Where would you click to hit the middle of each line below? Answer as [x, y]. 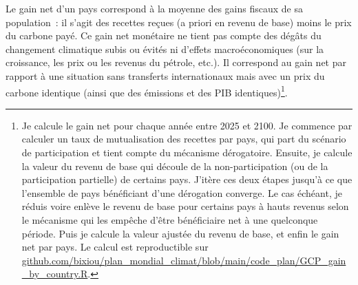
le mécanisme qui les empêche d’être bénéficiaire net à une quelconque [170, 219]
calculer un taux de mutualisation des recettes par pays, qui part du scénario [184, 139]
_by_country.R [55, 274]
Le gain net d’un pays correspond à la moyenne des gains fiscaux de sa [154, 8]
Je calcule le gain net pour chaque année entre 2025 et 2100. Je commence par [187, 125]
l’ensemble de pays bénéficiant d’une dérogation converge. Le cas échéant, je [182, 192]
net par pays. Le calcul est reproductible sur [115, 247]
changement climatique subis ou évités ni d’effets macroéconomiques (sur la [165, 49]
